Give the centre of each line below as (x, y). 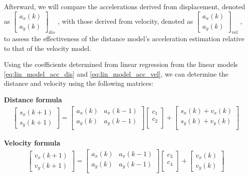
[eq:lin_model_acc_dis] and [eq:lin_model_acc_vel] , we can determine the (116, 73)
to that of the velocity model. (48, 48)
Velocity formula (32, 143)
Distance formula (33, 99)
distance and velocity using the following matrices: (79, 83)
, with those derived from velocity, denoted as (125, 21)
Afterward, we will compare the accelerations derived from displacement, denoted (125, 6)
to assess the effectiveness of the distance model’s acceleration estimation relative (124, 38)
